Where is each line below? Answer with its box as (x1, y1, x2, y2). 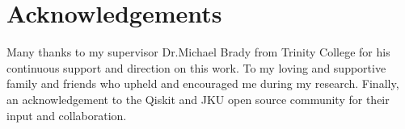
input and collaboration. (6, 106, 127, 123)
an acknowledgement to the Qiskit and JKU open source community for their (6, 90, 390, 107)
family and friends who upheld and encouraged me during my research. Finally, (6, 75, 399, 92)
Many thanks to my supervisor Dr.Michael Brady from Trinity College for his (6, 44, 390, 60)
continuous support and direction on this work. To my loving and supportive (6, 59, 386, 76)
